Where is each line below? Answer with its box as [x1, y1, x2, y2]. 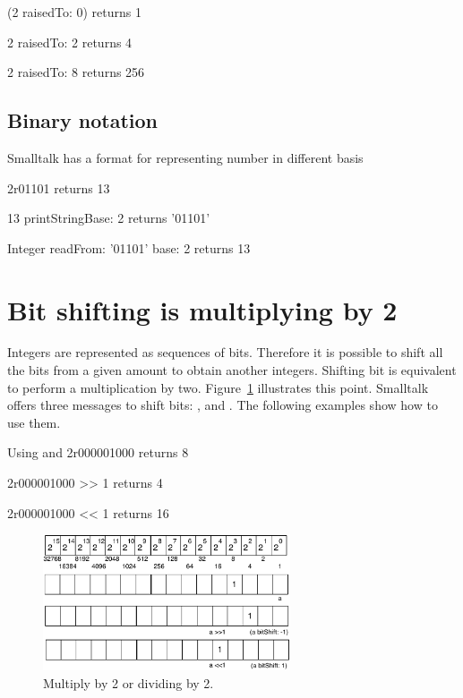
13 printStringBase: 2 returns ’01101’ [7, 209, 210, 227]
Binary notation [7, 106, 158, 134]
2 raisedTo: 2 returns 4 [7, 32, 133, 51]
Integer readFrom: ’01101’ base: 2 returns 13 [7, 238, 251, 257]
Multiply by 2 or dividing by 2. [43, 673, 214, 692]
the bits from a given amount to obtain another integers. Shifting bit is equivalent [7, 361, 457, 379]
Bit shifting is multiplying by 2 [7, 291, 398, 328]
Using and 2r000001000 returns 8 [7, 443, 189, 462]
